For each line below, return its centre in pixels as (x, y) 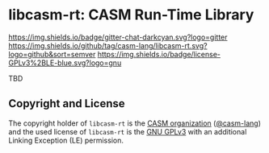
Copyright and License (67, 103)
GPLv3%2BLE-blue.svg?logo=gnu (65, 63)
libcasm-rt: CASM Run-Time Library (131, 15)
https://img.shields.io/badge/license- (159, 54)
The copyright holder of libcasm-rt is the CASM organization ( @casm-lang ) (134, 123)
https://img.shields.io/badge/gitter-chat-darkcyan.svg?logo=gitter (118, 37)
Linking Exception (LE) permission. (66, 140)
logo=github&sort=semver (52, 54)
